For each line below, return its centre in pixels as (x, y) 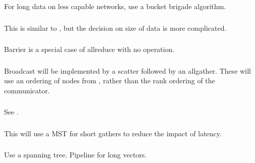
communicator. (27, 90)
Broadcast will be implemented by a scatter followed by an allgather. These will (127, 70)
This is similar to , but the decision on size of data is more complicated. (115, 28)
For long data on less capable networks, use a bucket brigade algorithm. (115, 6)
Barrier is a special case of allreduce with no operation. (89, 49)
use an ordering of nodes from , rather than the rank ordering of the (110, 80)
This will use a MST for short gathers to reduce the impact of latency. (113, 133)
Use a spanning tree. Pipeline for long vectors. (75, 155)
